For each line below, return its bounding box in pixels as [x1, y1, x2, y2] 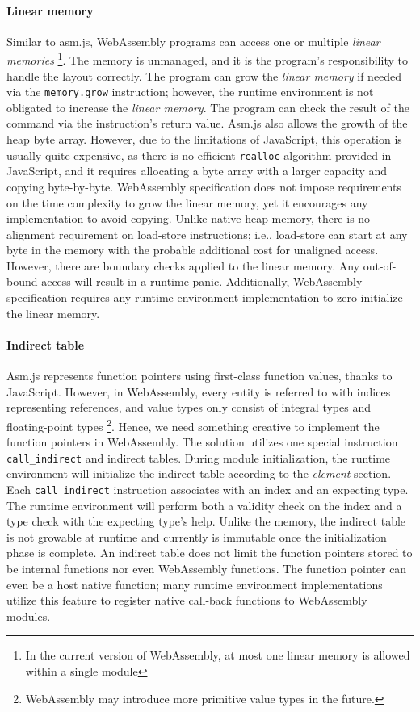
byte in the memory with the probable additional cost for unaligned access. [6, 241, 379, 258]
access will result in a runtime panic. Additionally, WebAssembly [41, 273, 363, 290]
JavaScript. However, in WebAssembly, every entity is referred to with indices [6, 383, 391, 400]
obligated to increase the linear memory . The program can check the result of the [6, 98, 409, 115]
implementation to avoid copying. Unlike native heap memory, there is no [6, 210, 371, 227]
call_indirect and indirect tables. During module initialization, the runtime [6, 449, 391, 466]
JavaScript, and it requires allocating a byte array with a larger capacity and [6, 162, 388, 179]
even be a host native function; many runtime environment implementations [6, 576, 383, 593]
